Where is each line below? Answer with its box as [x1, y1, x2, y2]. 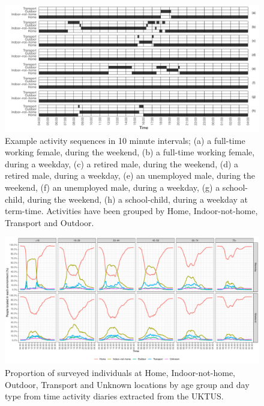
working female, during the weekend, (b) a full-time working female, [5, 146, 255, 158]
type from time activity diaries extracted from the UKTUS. [5, 390, 224, 402]
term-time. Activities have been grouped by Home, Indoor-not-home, [5, 204, 258, 217]
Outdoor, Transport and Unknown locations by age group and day [5, 378, 250, 390]
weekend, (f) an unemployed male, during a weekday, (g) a [5, 181, 220, 193]
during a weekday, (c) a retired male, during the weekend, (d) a [5, 157, 239, 170]
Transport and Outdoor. [5, 216, 94, 228]
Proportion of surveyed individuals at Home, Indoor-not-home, [5, 366, 236, 378]
